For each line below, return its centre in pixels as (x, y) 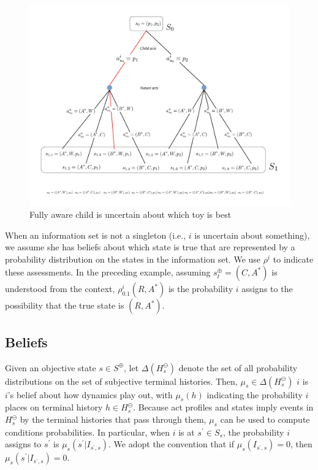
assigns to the (267, 289)
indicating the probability (255, 394)
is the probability (201, 289)
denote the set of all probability (238, 367)
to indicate (293, 259)
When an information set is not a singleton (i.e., (96, 235)
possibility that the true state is (65, 305)
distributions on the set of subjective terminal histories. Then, (121, 381)
